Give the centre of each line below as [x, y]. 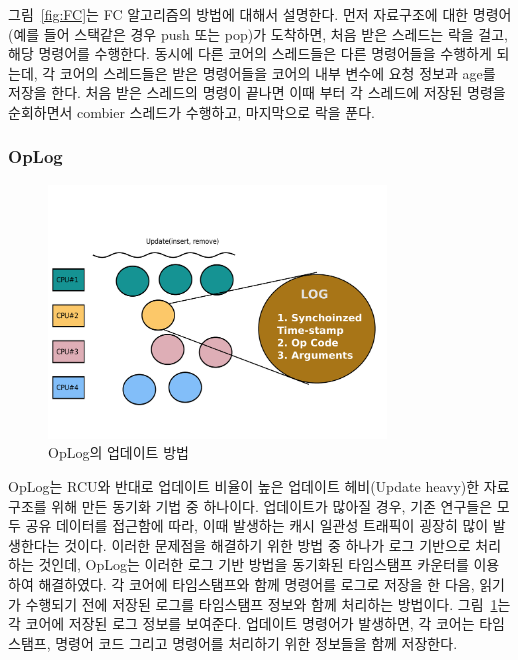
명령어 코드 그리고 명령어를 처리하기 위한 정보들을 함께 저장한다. [256, 642]
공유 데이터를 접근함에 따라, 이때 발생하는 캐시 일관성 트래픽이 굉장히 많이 [257, 525]
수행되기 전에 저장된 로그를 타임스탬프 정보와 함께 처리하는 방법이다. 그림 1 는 [268, 603]
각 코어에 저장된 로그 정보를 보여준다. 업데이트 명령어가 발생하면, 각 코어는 [241, 623]
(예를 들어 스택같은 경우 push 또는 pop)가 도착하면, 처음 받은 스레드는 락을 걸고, [258, 33]
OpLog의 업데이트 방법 [118, 452]
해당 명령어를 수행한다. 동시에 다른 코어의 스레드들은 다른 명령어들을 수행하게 [250, 53]
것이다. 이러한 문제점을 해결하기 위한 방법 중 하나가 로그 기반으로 [267, 544]
